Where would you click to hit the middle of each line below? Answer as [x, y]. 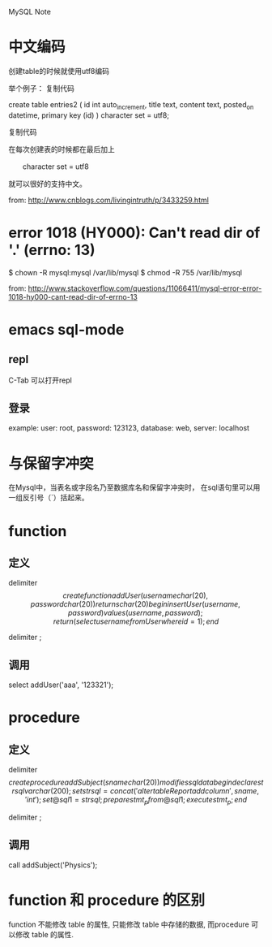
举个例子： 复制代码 [41, 88]
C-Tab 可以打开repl [40, 380]
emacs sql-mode [66, 329]
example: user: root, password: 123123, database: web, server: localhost [129, 428]
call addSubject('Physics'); [53, 865]
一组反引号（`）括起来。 [49, 498]
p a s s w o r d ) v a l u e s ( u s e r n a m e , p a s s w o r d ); [135, 613]
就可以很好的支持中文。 [47, 184]
